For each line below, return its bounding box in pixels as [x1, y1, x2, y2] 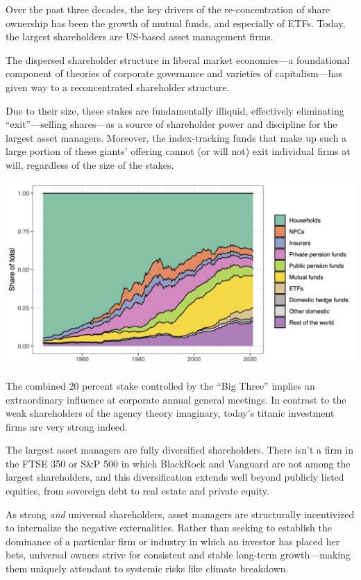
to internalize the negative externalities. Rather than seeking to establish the [6, 520, 332, 535]
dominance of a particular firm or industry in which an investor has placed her [6, 533, 340, 548]
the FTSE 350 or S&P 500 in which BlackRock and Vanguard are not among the [6, 456, 351, 470]
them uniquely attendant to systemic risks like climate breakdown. [6, 561, 289, 576]
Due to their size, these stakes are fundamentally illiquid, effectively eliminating [6, 103, 344, 117]
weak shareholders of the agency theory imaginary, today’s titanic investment [6, 406, 335, 420]
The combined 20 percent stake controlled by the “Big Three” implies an [6, 378, 315, 392]
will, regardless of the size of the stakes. [6, 157, 174, 172]
